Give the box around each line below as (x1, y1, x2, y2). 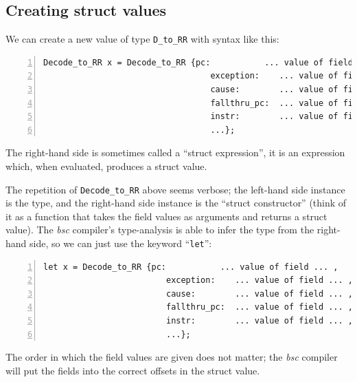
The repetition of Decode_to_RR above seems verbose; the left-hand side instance (5, 182, 345, 196)
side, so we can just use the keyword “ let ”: (30, 236, 212, 251)
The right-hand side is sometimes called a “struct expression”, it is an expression (5, 145, 345, 160)
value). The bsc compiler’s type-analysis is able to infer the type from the (5, 222, 314, 237)
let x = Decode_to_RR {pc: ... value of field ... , (43, 262, 338, 272)
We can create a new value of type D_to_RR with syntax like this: (5, 32, 279, 46)
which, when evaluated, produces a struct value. (5, 159, 207, 173)
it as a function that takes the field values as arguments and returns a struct (5, 209, 327, 223)
